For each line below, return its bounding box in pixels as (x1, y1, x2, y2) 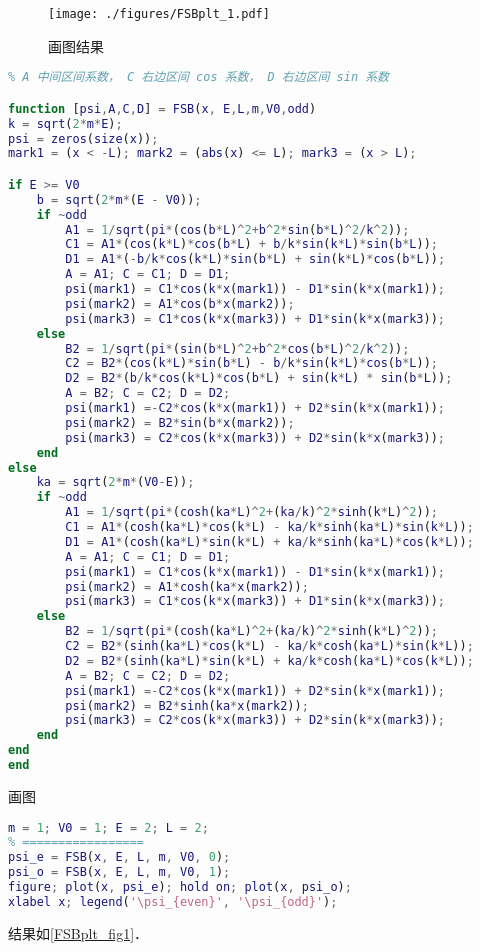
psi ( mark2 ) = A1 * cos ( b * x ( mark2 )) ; (65, 296, 295, 311)
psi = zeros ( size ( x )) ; (8, 131, 159, 146)
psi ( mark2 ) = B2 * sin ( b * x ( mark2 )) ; (65, 415, 295, 430)
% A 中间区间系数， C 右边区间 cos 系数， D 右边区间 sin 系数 (8, 70, 389, 85)
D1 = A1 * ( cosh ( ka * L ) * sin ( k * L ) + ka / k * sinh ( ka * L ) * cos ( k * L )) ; (65, 534, 474, 549)
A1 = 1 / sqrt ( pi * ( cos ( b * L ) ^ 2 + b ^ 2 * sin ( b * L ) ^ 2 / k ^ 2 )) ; (65, 222, 410, 237)
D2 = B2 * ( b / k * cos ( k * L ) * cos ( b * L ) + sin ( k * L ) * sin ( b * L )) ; (65, 371, 453, 386)
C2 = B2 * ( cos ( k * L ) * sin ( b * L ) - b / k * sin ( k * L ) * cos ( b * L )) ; (65, 356, 439, 371)
